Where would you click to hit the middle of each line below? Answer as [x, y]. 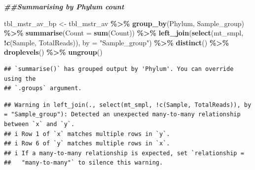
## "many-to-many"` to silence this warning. [84, 163]
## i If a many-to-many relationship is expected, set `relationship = [124, 153]
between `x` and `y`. [39, 124]
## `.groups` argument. [43, 88]
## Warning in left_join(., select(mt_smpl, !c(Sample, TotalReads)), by [128, 105]
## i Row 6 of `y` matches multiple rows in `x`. [87, 144]
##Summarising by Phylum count [64, 6]
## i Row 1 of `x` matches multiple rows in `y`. [87, 134]
